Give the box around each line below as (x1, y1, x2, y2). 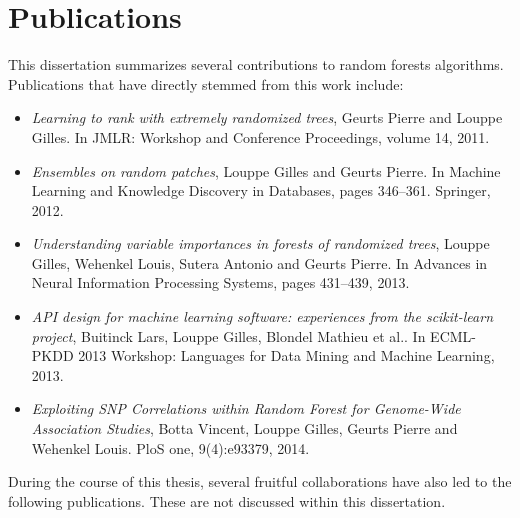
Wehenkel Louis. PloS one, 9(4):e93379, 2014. (31, 437, 310, 458)
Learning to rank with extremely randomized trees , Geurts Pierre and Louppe (31, 107, 503, 128)
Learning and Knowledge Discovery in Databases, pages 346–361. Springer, (31, 180, 491, 201)
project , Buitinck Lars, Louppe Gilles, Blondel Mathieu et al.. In (31, 325, 426, 346)
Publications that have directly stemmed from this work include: (8, 73, 404, 94)
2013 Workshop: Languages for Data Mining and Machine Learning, (78, 345, 495, 366)
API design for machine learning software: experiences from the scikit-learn (31, 306, 494, 327)
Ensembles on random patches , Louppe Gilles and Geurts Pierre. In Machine (31, 160, 501, 181)
